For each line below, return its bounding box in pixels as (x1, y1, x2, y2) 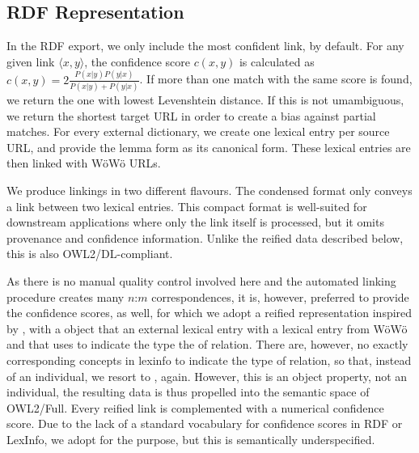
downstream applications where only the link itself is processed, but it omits (6, 214, 384, 231)
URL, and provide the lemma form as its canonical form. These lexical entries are (6, 138, 411, 155)
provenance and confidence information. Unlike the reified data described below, (6, 229, 404, 246)
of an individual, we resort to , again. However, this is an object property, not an (6, 367, 408, 384)
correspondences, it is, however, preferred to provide (151, 288, 409, 305)
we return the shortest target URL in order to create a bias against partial (6, 107, 376, 124)
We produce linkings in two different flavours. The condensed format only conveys (6, 181, 413, 198)
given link (6, 53, 55, 70)
